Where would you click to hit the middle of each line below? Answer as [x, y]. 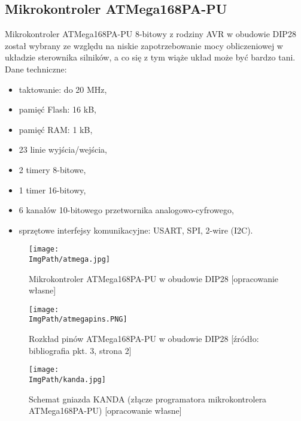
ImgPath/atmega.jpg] [70, 259]
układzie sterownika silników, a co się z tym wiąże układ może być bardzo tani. [150, 57]
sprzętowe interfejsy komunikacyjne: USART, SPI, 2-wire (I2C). [136, 230]
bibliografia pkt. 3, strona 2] [80, 350]
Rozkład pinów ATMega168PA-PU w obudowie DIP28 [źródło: [144, 339]
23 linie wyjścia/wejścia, [63, 149]
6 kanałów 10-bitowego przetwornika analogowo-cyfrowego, [126, 210]
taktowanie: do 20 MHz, [63, 89]
